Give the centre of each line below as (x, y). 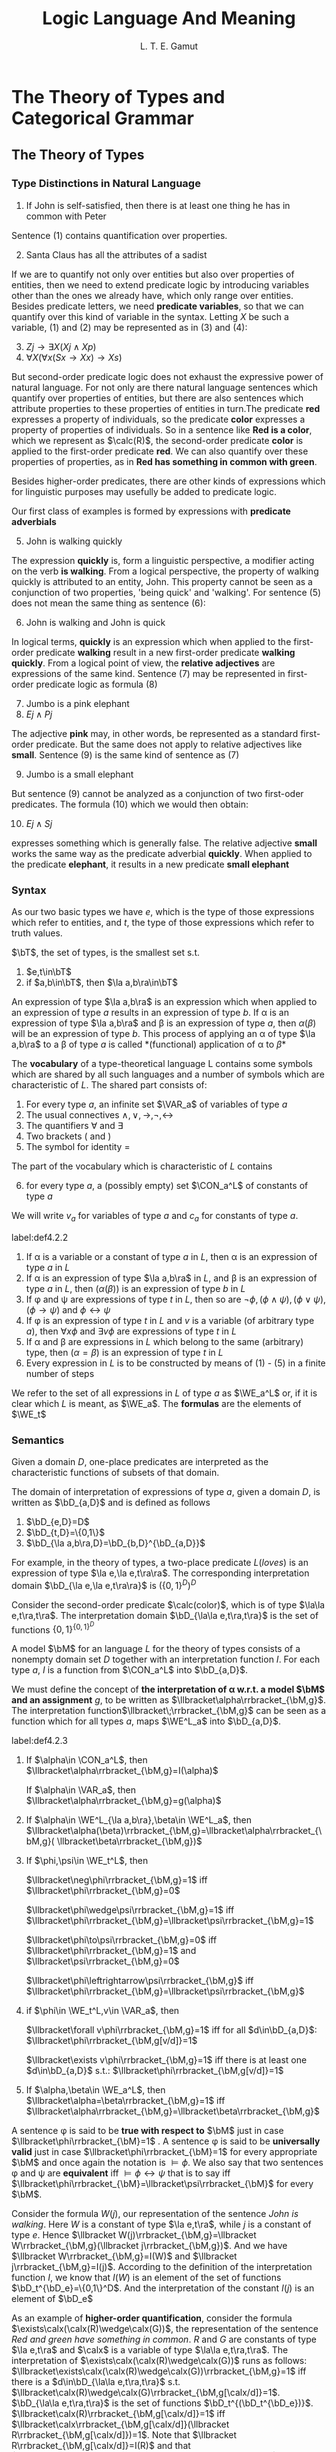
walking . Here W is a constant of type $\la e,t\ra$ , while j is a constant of (161, 2224)
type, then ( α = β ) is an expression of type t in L (124, 1352)
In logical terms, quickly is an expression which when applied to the (151, 641)
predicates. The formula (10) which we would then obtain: (130, 804)
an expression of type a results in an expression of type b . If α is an (150, 1012)
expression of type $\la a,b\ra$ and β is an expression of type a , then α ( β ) (164, 1023)
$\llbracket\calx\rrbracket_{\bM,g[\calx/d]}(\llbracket (120, 2424)
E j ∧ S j (39, 823)
